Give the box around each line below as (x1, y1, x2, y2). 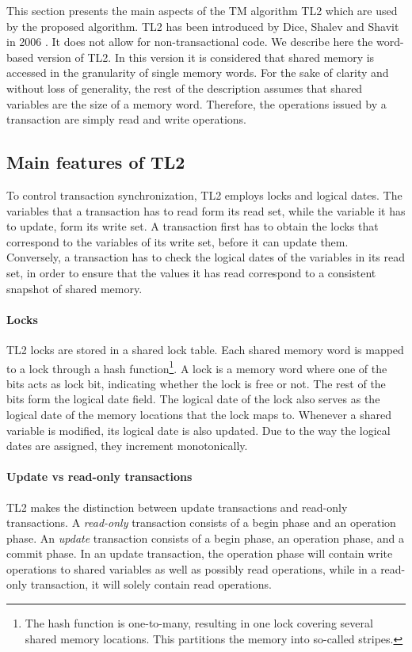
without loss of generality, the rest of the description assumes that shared (6, 79, 363, 96)
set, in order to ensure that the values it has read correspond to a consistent (6, 264, 376, 280)
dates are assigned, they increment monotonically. (6, 437, 248, 454)
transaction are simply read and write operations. (6, 111, 247, 128)
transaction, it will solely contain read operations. (30, 576, 272, 593)
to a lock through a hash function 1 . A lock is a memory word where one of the (6, 357, 387, 376)
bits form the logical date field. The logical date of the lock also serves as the (6, 391, 380, 407)
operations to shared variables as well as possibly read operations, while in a (6, 560, 377, 577)
